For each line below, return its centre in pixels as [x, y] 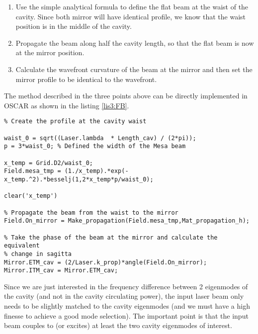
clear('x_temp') [31, 196]
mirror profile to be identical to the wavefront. [86, 79]
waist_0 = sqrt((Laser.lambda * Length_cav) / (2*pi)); [100, 138]
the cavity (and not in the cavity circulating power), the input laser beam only [124, 296]
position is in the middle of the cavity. [74, 26]
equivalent [22, 246]
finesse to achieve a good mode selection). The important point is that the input [126, 315]
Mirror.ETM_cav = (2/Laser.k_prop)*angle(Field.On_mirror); [106, 262]
